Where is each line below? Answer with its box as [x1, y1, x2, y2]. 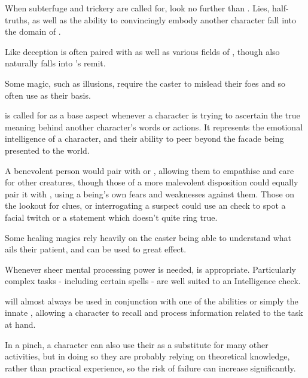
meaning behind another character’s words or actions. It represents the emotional [5, 120, 303, 133]
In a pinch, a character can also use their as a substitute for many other [5, 338, 269, 350]
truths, [5, 13, 30, 26]
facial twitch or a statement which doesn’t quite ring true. [5, 211, 218, 223]
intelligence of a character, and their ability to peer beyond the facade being [5, 132, 284, 145]
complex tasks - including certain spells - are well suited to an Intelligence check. [5, 275, 301, 287]
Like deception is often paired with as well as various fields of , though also [5, 45, 280, 57]
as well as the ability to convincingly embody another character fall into [32, 13, 296, 26]
